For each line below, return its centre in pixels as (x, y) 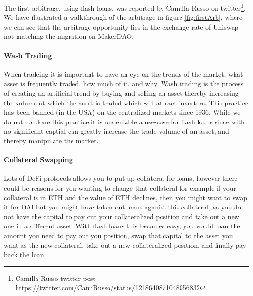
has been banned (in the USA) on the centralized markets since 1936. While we (122, 112)
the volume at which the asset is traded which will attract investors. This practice (126, 102)
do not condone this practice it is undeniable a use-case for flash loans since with (124, 121)
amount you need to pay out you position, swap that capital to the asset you (118, 235)
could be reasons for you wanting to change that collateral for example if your (120, 187)
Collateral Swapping (38, 160)
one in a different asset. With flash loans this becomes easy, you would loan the (122, 226)
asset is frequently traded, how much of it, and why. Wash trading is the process (124, 83)
